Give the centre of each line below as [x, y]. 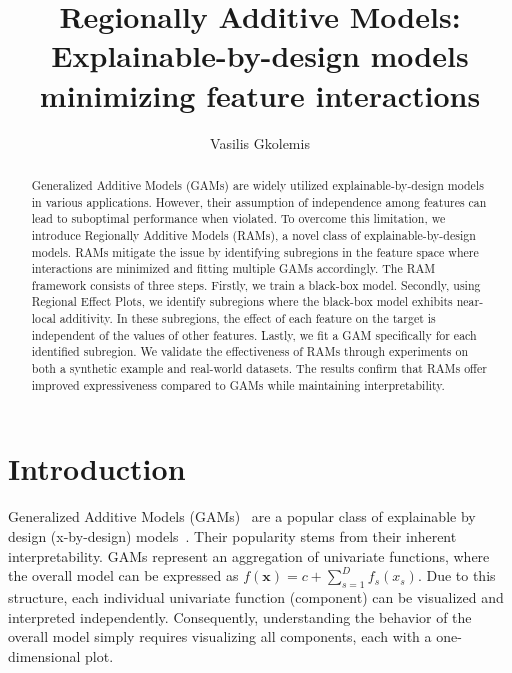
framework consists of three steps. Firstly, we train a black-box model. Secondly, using [256, 284]
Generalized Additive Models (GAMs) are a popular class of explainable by [242, 516]
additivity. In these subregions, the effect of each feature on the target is [247, 318]
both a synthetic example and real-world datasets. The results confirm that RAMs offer [259, 368]
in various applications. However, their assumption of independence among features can [259, 201]
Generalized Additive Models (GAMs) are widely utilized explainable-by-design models [257, 184]
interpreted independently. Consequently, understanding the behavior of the [240, 616]
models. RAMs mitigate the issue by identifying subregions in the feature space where [255, 251]
